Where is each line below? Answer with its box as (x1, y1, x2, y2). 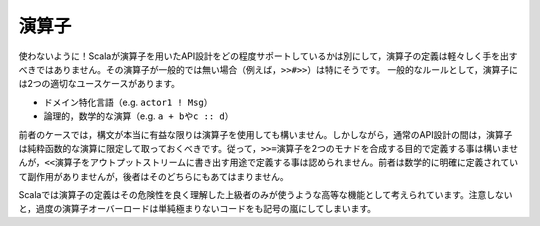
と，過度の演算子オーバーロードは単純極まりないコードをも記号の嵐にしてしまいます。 (18, 203, 377, 215)
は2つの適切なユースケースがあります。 (18, 78, 180, 90)
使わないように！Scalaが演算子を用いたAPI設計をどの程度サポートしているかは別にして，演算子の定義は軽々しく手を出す (18, 50, 518, 62)
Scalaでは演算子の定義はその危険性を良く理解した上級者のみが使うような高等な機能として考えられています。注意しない (18, 189, 513, 201)
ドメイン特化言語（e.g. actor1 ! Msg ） (43, 96, 213, 108)
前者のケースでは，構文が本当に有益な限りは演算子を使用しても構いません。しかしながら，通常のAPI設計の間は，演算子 (18, 128, 513, 140)
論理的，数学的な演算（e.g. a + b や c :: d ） (43, 110, 234, 122)
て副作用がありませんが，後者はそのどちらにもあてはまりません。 (18, 170, 289, 182)
